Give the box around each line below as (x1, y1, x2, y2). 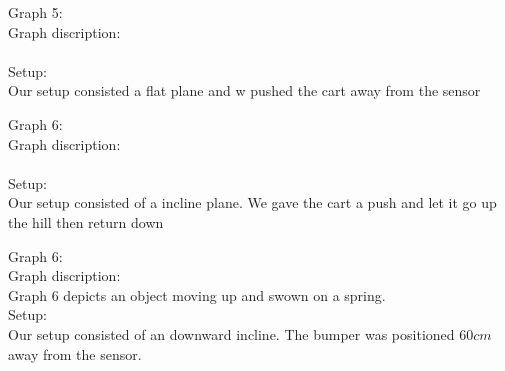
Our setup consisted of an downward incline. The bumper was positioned (8, 323, 455, 344)
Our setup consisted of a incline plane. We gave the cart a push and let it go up (8, 192, 497, 213)
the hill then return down (8, 211, 164, 232)
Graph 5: (8, 2, 63, 22)
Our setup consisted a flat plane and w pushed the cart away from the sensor (8, 80, 481, 101)
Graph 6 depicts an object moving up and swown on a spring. (8, 284, 386, 305)
